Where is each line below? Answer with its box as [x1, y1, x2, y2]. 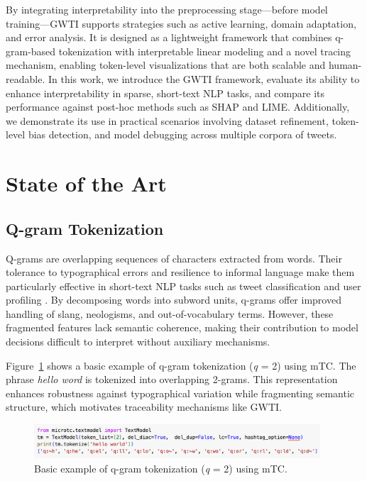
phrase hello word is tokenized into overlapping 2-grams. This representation [6, 372, 338, 387]
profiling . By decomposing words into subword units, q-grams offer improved [6, 292, 341, 307]
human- [328, 57, 362, 72]
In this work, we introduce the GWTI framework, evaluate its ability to [48, 71, 360, 86]
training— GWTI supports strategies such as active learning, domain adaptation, [6, 16, 356, 31]
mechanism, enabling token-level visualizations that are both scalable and [6, 57, 326, 72]
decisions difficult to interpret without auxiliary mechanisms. [6, 334, 270, 349]
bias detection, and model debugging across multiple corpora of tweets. [28, 127, 337, 142]
